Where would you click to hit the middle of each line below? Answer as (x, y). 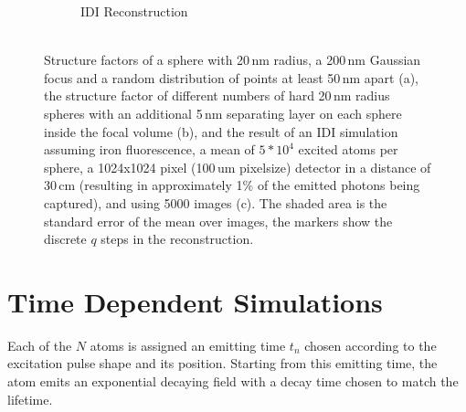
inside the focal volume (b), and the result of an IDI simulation (221, 131)
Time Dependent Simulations (195, 301)
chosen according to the (371, 345)
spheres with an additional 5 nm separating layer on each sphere (223, 113)
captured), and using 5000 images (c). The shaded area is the (216, 202)
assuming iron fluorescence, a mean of (149, 149)
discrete (65, 239)
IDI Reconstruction (134, 11)
